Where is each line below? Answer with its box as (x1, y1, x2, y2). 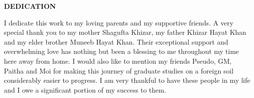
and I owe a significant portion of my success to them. (4, 84, 166, 95)
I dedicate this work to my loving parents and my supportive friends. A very (4, 17, 233, 27)
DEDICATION (4, 1, 56, 11)
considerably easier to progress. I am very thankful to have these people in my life (4, 75, 251, 85)
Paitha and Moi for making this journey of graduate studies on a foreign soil (4, 65, 234, 75)
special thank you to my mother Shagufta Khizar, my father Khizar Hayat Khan (4, 27, 247, 37)
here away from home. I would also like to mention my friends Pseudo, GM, (4, 55, 232, 66)
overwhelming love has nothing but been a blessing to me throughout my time (4, 46, 239, 56)
